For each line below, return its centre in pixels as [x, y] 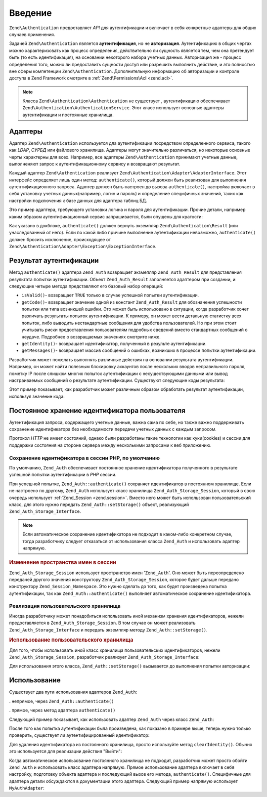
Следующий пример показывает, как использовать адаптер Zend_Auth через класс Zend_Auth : [111, 719]
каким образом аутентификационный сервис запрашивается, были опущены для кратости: [106, 216]
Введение [30, 13]
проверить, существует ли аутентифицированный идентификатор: [79, 735]
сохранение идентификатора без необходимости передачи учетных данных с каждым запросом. [113, 429]
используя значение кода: [37, 396]
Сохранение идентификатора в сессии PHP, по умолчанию [85, 458]
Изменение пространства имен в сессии [63, 562]
